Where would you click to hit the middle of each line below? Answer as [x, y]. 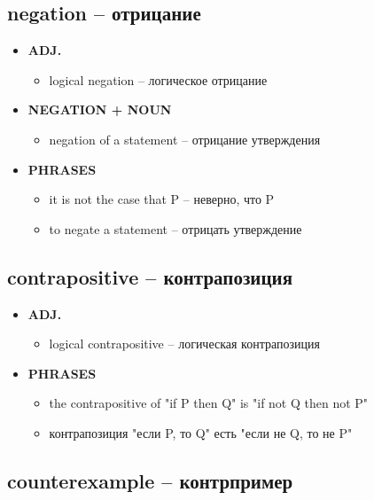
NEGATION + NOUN [100, 109]
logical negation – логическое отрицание [158, 79]
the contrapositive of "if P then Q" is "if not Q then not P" [209, 403]
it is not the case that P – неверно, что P [162, 199]
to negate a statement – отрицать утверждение [175, 228]
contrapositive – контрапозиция [150, 276]
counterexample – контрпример [150, 480]
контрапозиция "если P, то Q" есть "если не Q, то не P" [201, 432]
